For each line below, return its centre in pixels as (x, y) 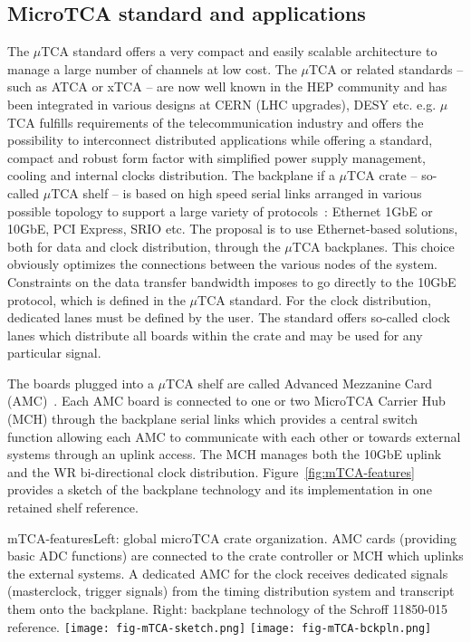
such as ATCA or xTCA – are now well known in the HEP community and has (227, 86)
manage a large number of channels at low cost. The (152, 68)
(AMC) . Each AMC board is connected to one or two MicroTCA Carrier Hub (226, 401)
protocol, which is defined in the (96, 299)
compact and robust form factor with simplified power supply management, (217, 157)
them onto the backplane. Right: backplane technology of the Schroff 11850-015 (227, 609)
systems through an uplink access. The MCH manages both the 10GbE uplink (225, 454)
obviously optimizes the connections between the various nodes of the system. (222, 264)
